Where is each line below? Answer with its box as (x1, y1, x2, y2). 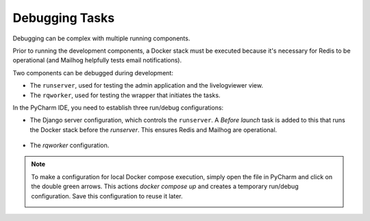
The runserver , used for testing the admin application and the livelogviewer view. (29, 81, 264, 90)
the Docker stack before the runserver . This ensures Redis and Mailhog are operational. (29, 125, 277, 133)
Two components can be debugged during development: (12, 68, 174, 77)
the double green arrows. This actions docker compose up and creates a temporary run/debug (31, 182, 299, 191)
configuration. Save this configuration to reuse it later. (31, 192, 183, 200)
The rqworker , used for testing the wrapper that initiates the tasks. (29, 91, 221, 99)
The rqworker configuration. (29, 141, 110, 150)
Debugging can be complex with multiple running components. (12, 34, 190, 42)
